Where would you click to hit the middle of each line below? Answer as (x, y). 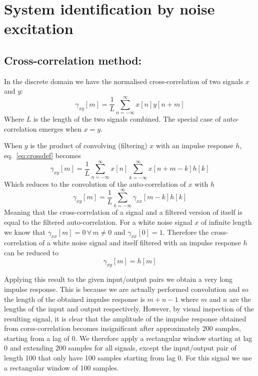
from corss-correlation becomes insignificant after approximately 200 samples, (122, 328)
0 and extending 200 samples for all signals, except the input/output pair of (120, 348)
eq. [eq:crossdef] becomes (42, 155)
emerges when (60, 128)
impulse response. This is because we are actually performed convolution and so (126, 289)
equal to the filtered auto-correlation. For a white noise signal (98, 222)
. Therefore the (186, 232)
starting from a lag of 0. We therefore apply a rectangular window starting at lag (128, 338)
